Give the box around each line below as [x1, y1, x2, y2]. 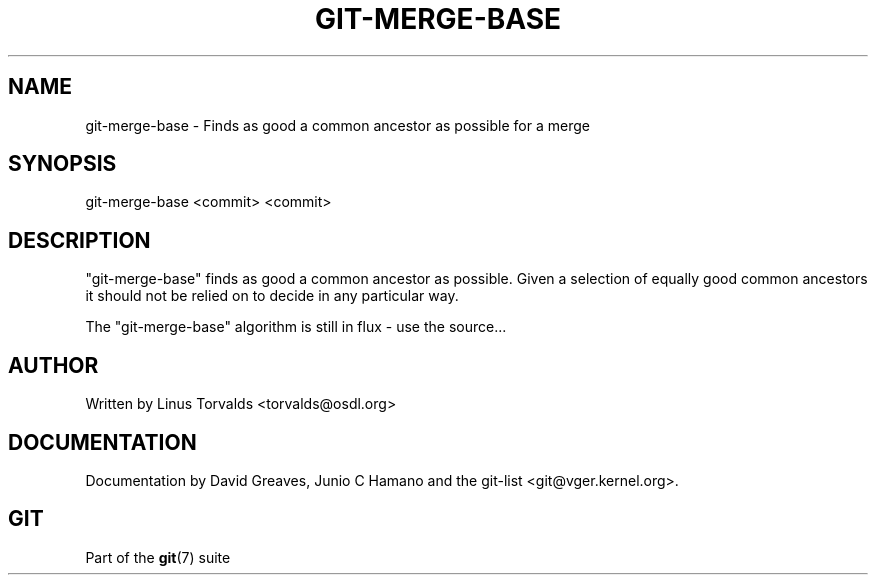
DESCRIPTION [8, 227, 151, 253]
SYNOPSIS [8, 151, 117, 177]
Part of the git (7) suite [85, 548, 231, 566]
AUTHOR [8, 352, 99, 378]
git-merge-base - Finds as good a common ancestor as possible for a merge [85, 116, 590, 134]
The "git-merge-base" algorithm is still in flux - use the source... [85, 318, 507, 336]
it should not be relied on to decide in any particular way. [85, 287, 459, 305]
